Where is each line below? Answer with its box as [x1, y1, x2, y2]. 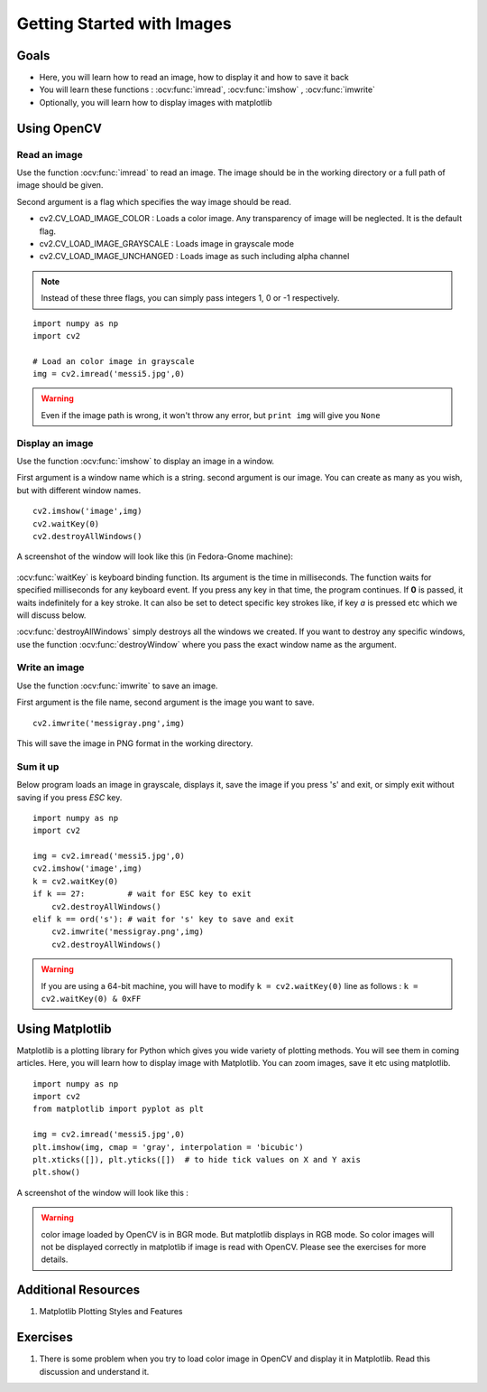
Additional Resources [16, 1283, 140, 1298]
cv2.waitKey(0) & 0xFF [41, 994, 142, 1004]
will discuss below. [16, 610, 87, 621]
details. [41, 1254, 69, 1265]
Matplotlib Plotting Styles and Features [39, 1306, 184, 1317]
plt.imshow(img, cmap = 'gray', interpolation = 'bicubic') [32, 1142, 304, 1152]
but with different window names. [16, 484, 142, 496]
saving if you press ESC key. [16, 791, 123, 803]
